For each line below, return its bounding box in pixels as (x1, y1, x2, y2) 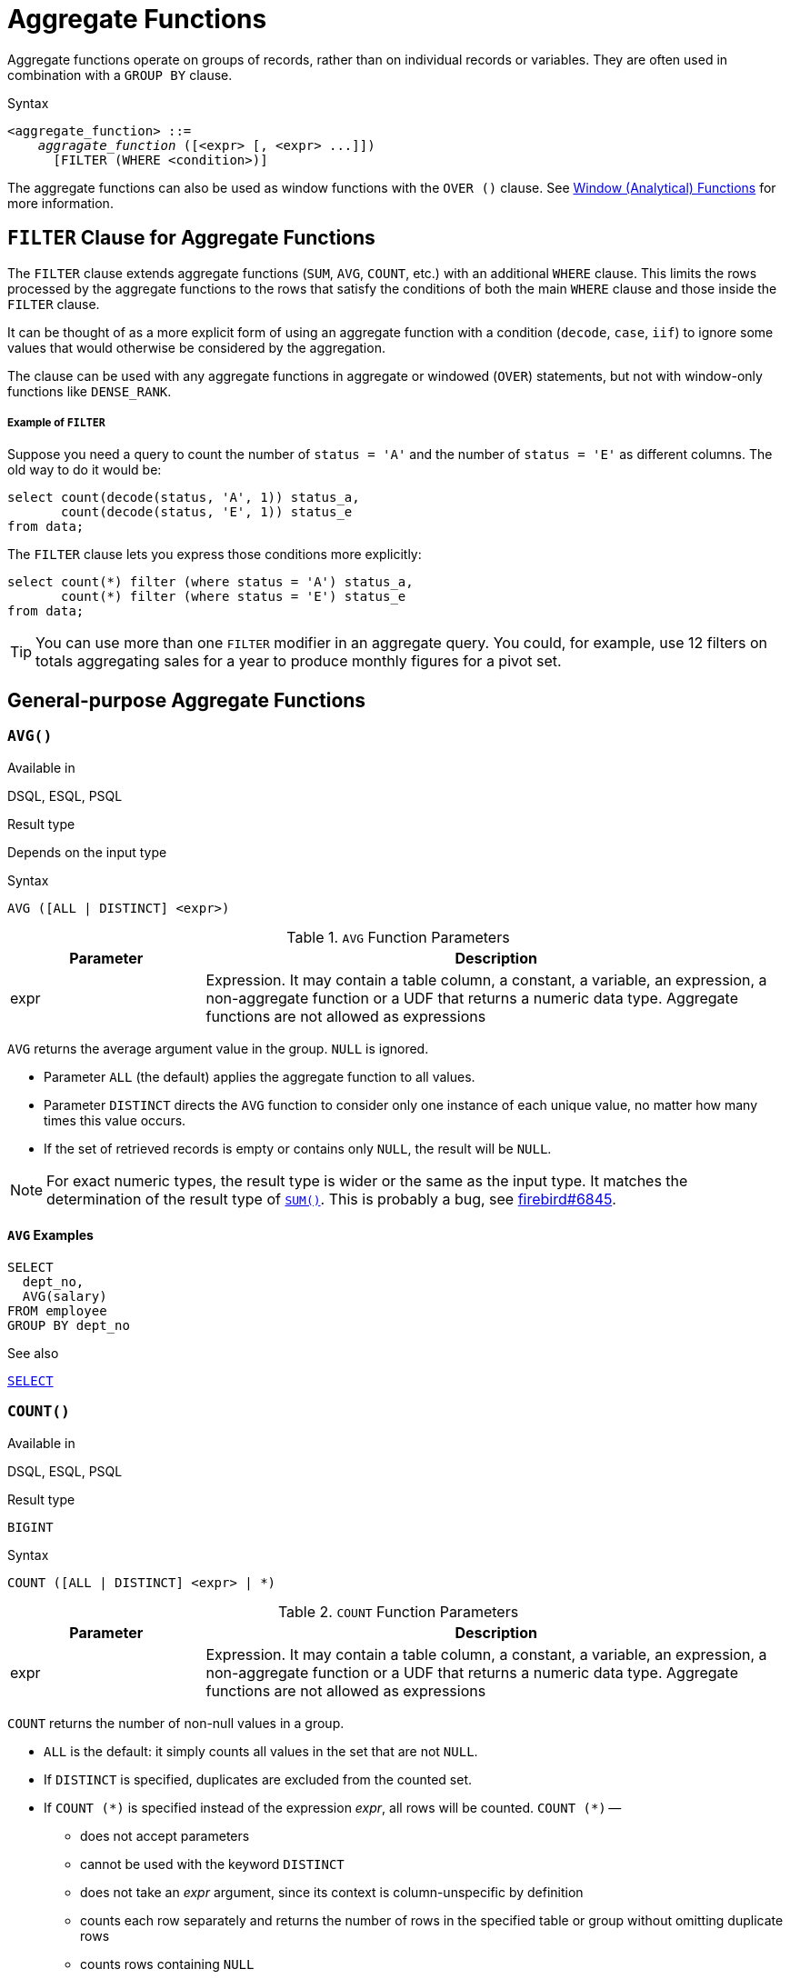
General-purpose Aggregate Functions (7, 688, 366, 712)
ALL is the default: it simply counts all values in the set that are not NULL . (44, 1743, 478, 1759)
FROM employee (7, 1303, 107, 1318)
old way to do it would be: (7, 462, 162, 478)
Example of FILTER (7, 415, 105, 429)
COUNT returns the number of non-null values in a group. (7, 1714, 345, 1731)
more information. (7, 195, 114, 211)
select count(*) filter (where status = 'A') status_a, (7, 575, 414, 590)
